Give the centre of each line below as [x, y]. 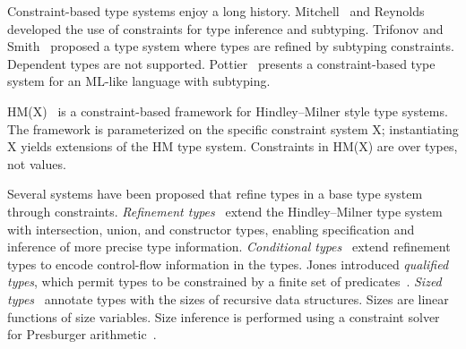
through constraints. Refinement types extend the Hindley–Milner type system [225, 211]
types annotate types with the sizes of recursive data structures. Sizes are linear [228, 298]
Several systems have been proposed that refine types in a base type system [215, 194]
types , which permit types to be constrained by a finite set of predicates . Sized [224, 281]
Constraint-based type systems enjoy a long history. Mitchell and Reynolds [216, 11]
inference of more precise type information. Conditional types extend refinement [229, 247]
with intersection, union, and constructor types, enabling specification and [211, 229]
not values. [37, 163]
